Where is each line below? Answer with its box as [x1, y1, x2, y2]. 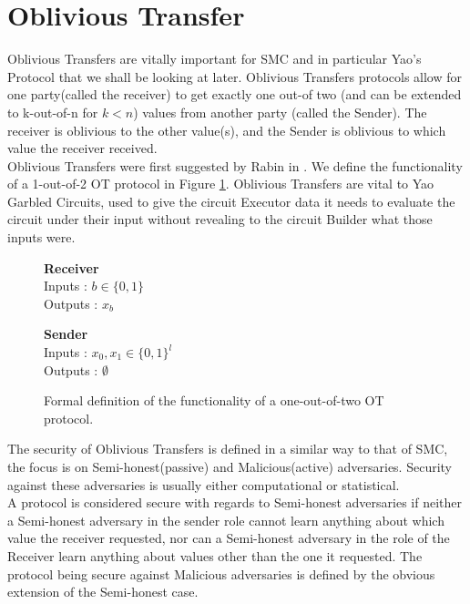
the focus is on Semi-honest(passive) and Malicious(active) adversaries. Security [7, 457, 452, 476]
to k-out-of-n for [7, 102, 98, 121]
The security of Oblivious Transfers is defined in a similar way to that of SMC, [7, 439, 448, 458]
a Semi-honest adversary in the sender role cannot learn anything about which [7, 510, 444, 529]
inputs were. [7, 228, 76, 247]
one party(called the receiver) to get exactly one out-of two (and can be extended [7, 85, 462, 104]
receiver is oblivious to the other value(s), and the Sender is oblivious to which [7, 120, 446, 139]
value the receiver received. [7, 138, 158, 158]
